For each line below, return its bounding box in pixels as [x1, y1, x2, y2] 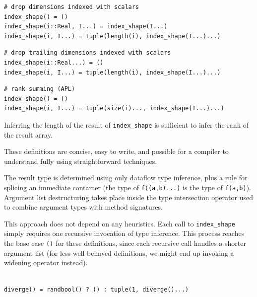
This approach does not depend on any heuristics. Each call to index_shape [4, 218, 235, 228]
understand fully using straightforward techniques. [4, 155, 157, 166]
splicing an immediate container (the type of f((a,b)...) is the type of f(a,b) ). [4, 182, 251, 192]
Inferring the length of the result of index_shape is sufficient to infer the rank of [4, 119, 249, 130]
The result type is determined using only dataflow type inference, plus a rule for [4, 172, 248, 183]
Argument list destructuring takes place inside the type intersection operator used [4, 192, 253, 202]
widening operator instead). [4, 257, 88, 268]
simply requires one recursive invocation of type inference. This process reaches [4, 228, 245, 238]
